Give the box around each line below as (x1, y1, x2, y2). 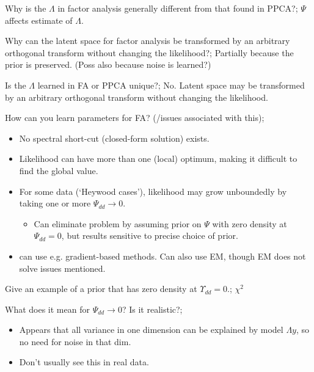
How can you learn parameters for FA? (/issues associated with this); (5, 111, 265, 124)
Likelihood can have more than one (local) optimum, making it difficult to (19, 152, 298, 165)
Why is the (5, 2, 46, 14)
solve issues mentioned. (19, 261, 106, 274)
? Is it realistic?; (122, 302, 183, 315)
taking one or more (19, 197, 91, 210)
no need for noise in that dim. (19, 335, 131, 348)
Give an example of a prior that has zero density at (5, 282, 197, 295)
